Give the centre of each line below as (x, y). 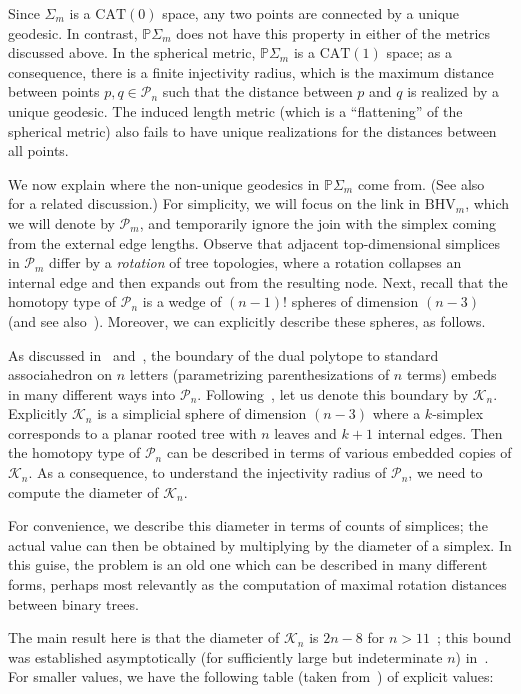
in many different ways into (92, 393)
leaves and (305, 432)
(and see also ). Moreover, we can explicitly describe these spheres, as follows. (247, 320)
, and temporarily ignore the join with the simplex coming (318, 222)
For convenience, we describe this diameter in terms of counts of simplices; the (248, 525)
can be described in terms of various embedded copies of (339, 452)
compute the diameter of (83, 491)
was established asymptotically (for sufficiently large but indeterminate (225, 656)
